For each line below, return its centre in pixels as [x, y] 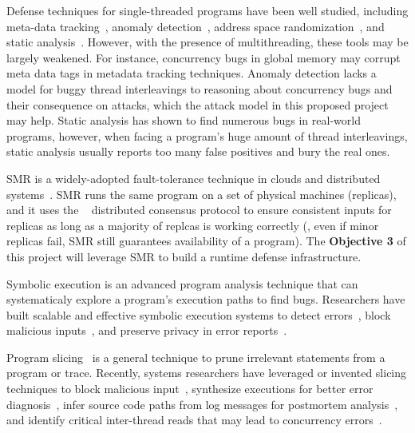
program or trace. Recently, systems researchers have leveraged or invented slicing [207, 373]
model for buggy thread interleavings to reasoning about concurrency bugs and [200, 88]
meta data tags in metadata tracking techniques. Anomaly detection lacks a [192, 73]
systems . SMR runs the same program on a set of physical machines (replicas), [202, 194]
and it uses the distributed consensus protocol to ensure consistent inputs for [199, 210]
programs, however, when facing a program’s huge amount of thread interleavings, [207, 135]
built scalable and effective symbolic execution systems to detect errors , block [199, 314]
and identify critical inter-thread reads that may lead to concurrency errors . [194, 420]
